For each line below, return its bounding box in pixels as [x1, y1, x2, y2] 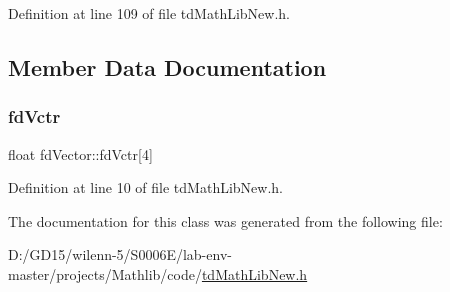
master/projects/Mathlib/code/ [8, 263, 202, 284]
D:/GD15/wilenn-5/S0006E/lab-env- [8, 244, 232, 265]
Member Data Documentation [8, 51, 327, 82]
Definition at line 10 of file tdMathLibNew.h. [8, 177, 283, 198]
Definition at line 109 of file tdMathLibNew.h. [8, 3, 290, 23]
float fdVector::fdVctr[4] [8, 143, 153, 164]
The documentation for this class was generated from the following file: [8, 210, 443, 231]
